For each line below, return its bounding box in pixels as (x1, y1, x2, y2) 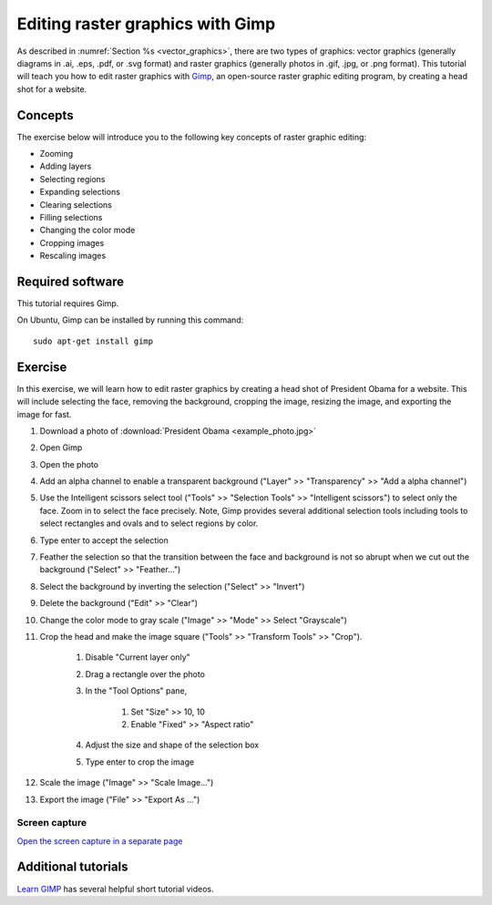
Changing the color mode (39, 224, 136, 236)
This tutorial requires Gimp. (16, 298, 119, 309)
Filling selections (39, 211, 103, 222)
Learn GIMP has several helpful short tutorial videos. (16, 883, 214, 894)
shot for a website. (16, 83, 87, 95)
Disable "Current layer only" (85, 652, 190, 663)
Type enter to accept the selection (39, 534, 169, 546)
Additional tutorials (16, 859, 128, 875)
